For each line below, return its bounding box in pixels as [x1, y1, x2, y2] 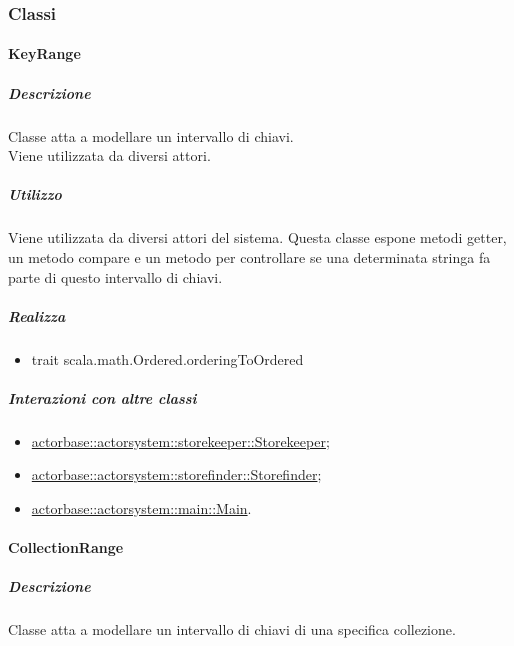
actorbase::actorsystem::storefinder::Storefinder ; [31, 464, 322, 485]
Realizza [8, 305, 66, 326]
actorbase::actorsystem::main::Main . [31, 498, 252, 519]
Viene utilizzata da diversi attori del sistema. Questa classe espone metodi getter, [8, 227, 507, 248]
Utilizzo [8, 184, 62, 205]
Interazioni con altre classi [8, 387, 197, 408]
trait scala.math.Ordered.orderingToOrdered [31, 348, 304, 369]
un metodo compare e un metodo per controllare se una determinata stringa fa [8, 246, 491, 267]
